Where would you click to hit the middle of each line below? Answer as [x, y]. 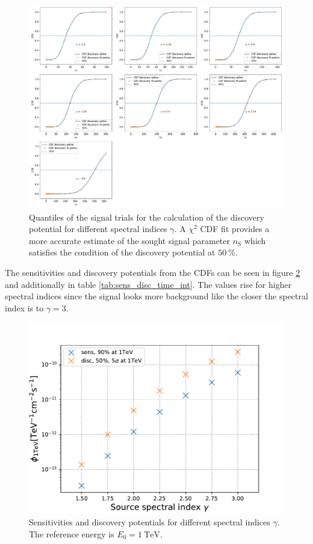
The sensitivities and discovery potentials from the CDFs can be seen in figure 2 [153, 273]
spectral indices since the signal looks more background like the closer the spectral [156, 296]
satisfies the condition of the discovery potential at [122, 252]
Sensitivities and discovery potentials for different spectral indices [150, 522]
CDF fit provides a [235, 229]
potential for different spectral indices [98, 229]
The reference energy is [72, 533]
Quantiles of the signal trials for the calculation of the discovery [147, 217]
